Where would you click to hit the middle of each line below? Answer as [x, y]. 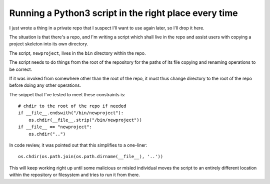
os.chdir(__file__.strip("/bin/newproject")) [85, 120]
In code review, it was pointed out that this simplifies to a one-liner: [78, 145]
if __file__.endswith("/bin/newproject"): [71, 113]
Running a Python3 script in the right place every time [123, 13]
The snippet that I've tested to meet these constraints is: [67, 94]
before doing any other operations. [45, 85]
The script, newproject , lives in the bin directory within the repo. [77, 53]
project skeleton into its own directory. [49, 44]
